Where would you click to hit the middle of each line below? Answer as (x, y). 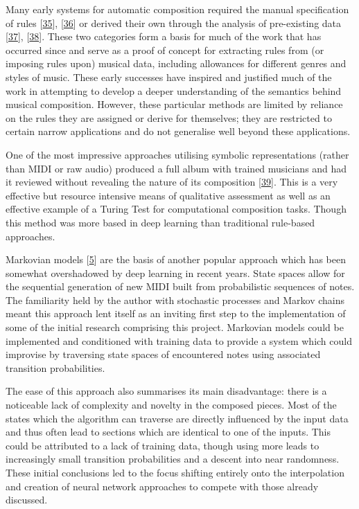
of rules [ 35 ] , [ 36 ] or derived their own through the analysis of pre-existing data (174, 23)
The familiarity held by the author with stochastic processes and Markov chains (175, 300)
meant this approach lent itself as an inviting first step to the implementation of (176, 313)
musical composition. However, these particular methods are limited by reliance (174, 104)
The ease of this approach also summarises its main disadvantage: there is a (166, 391)
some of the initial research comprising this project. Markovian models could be (175, 327)
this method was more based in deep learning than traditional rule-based (160, 222)
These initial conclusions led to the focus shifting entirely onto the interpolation (175, 472)
